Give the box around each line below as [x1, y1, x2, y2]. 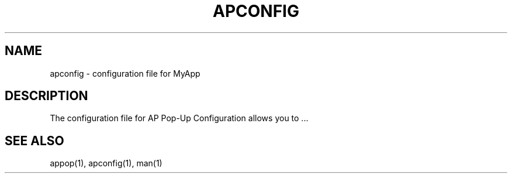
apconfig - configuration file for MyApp [50, 68, 200, 78]
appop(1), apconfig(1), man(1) [50, 158, 162, 169]
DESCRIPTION [5, 88, 88, 104]
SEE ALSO [5, 133, 64, 148]
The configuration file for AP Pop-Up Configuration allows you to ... [50, 113, 309, 124]
